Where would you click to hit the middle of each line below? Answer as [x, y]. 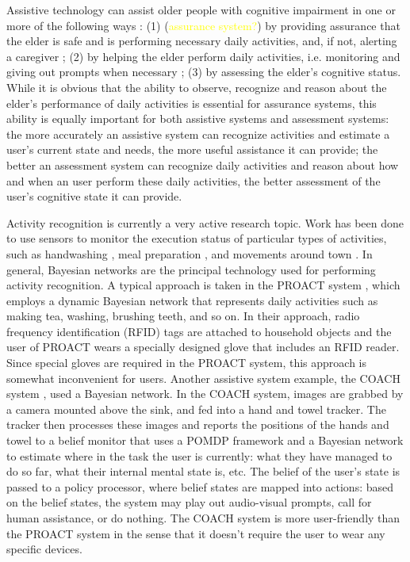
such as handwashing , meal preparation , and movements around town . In [190, 253]
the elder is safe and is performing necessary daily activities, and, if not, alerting [202, 41]
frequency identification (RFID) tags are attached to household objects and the [199, 331]
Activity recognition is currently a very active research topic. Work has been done [205, 222]
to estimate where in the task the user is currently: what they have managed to [199, 455]
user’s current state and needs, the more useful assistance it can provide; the [192, 149]
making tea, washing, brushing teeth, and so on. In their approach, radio [183, 316]
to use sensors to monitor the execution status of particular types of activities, [197, 238]
